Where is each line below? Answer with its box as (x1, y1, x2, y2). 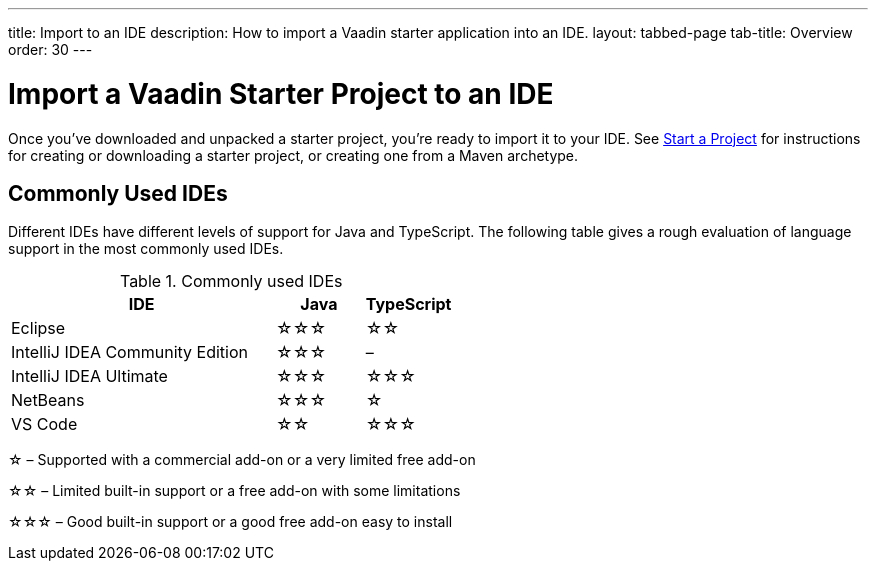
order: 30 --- (8, 41, 93, 58)
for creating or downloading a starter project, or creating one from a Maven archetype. (8, 146, 579, 164)
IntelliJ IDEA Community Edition (11, 342, 248, 363)
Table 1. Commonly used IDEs (119, 271, 343, 292)
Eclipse (11, 318, 66, 339)
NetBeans (11, 390, 85, 411)
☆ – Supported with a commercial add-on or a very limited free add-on (8, 451, 476, 469)
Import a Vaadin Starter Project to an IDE (8, 76, 554, 111)
